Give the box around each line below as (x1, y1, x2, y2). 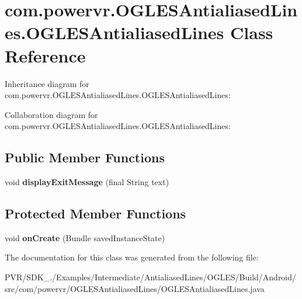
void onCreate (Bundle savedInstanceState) (5, 231, 165, 244)
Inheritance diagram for (5, 77, 89, 89)
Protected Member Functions (5, 204, 186, 222)
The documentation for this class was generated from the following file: (5, 251, 259, 263)
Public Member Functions (5, 148, 165, 166)
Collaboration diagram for (5, 108, 98, 120)
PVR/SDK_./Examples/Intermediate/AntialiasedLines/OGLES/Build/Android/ (5, 271, 297, 283)
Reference (5, 43, 86, 67)
